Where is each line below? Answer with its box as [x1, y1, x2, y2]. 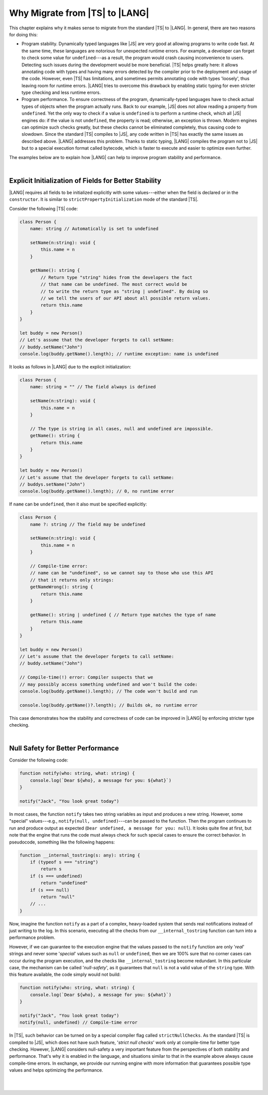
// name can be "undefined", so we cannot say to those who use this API [30, 570, 213, 576]
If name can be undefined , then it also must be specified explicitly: [9, 501, 147, 507]
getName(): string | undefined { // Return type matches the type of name [30, 612, 216, 617]
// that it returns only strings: [30, 577, 114, 583]
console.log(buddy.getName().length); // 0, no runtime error [19, 489, 174, 494]
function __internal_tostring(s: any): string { [19, 852, 140, 858]
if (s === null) [30, 887, 69, 893]
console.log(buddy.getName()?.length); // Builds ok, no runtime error [19, 702, 198, 708]
